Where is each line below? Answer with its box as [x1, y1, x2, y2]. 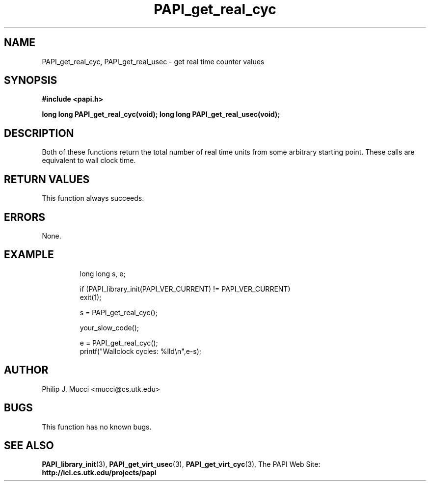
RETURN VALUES [4, 173, 90, 186]
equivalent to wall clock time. [42, 156, 136, 165]
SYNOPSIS [4, 74, 57, 87]
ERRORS [4, 211, 46, 223]
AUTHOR [4, 364, 49, 377]
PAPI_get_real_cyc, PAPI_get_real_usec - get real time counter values [42, 57, 265, 66]
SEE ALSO [4, 439, 54, 452]
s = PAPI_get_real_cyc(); [80, 308, 158, 317]
